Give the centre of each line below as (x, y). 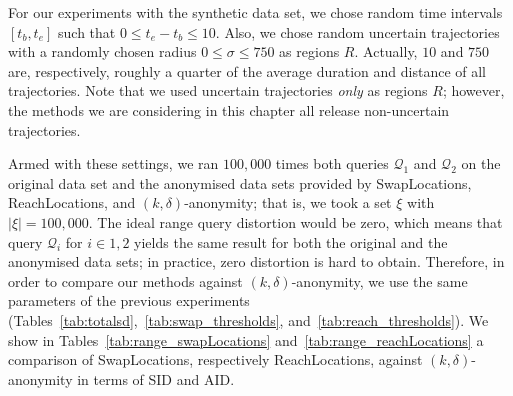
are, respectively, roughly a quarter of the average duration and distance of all (247, 70)
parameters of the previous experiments (129, 300)
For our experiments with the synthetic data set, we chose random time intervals (255, 12)
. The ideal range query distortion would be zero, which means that (295, 221)
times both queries (332, 163)
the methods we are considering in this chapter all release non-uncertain (229, 109)
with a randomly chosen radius (102, 51)
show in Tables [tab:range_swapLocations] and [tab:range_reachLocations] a (246, 339)
